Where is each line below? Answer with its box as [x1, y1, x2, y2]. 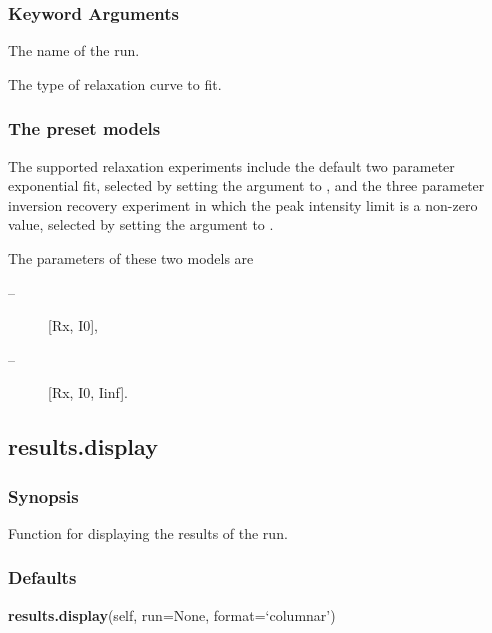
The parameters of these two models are [8, 248, 254, 268]
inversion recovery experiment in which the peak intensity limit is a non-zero [8, 194, 478, 215]
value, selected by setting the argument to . [8, 214, 274, 235]
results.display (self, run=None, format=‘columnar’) [8, 604, 336, 625]
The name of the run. [8, 40, 140, 61]
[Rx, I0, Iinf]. [48, 382, 128, 403]
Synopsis [8, 483, 79, 508]
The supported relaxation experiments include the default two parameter [8, 155, 455, 176]
